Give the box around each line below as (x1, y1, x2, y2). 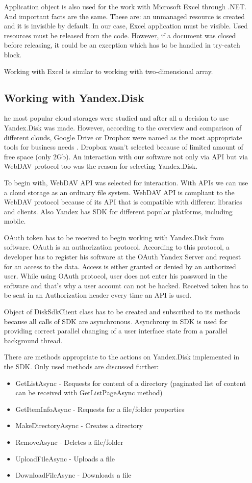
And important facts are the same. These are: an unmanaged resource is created (4, 11, 245, 21)
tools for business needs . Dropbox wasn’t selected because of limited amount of (4, 142, 244, 152)
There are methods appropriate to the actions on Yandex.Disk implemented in (4, 352, 240, 362)
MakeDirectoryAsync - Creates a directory (15, 420, 143, 431)
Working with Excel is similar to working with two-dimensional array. (4, 66, 213, 76)
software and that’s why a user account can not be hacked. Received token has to (4, 280, 249, 290)
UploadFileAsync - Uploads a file (15, 453, 115, 463)
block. (4, 49, 22, 59)
